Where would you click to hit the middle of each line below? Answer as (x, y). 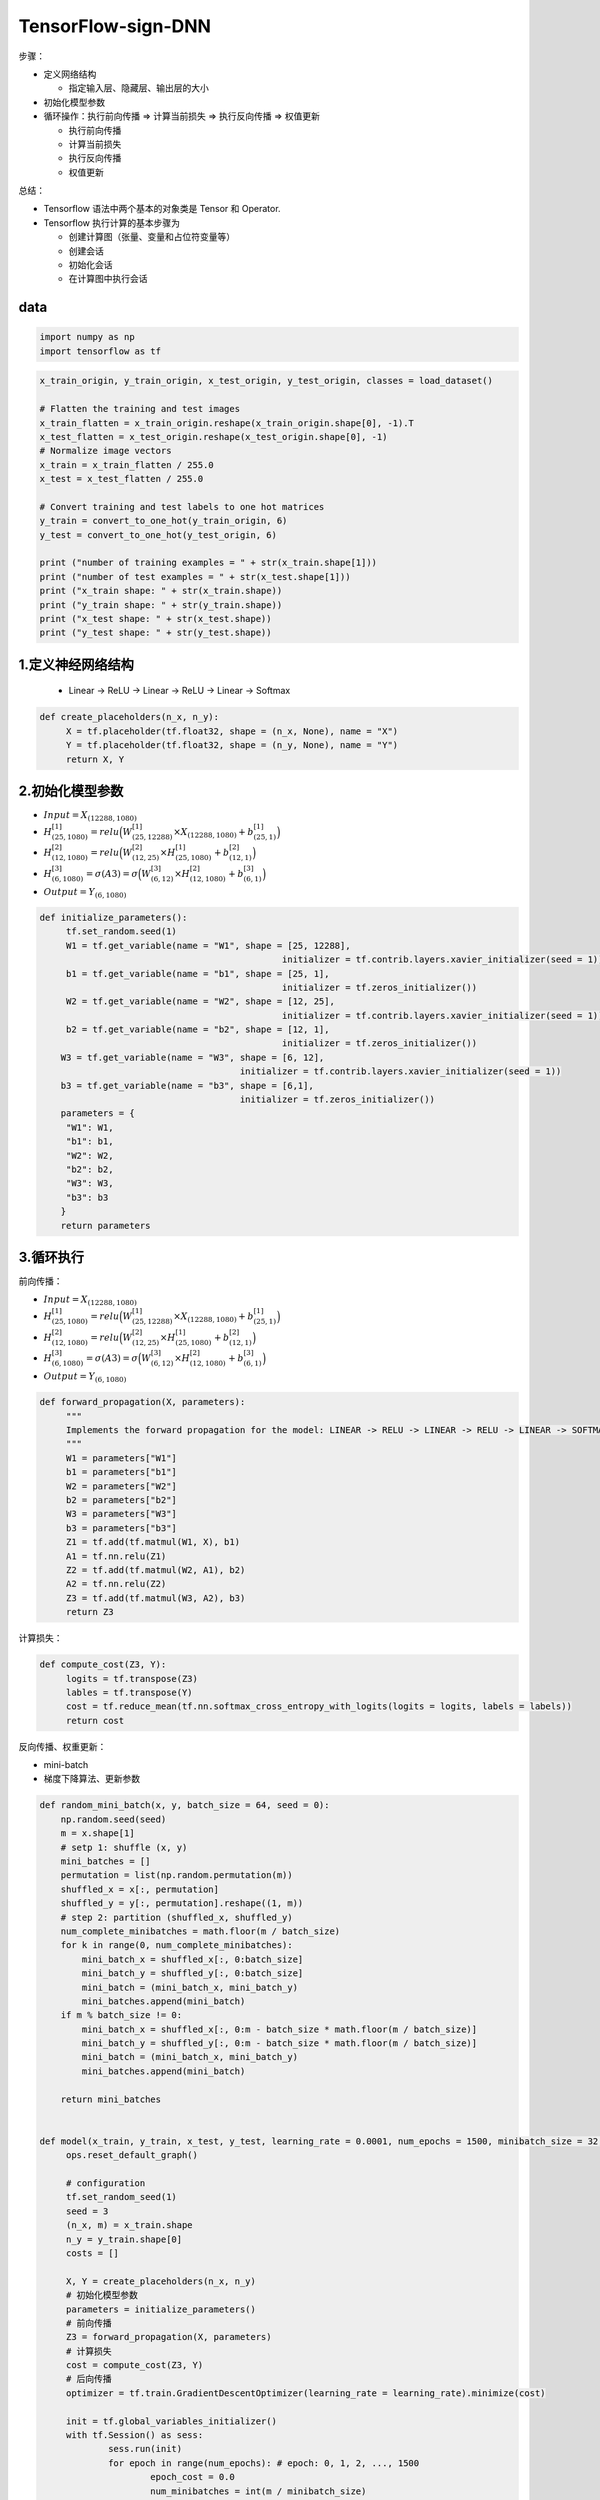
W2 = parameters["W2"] (121, 1486)
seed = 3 (87, 2211)
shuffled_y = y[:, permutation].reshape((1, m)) (182, 1903)
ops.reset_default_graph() (132, 2155)
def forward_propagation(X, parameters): (142, 1402)
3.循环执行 (51, 1256)
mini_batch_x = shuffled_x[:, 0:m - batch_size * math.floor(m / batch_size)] (279, 2029)
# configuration (105, 2183)
